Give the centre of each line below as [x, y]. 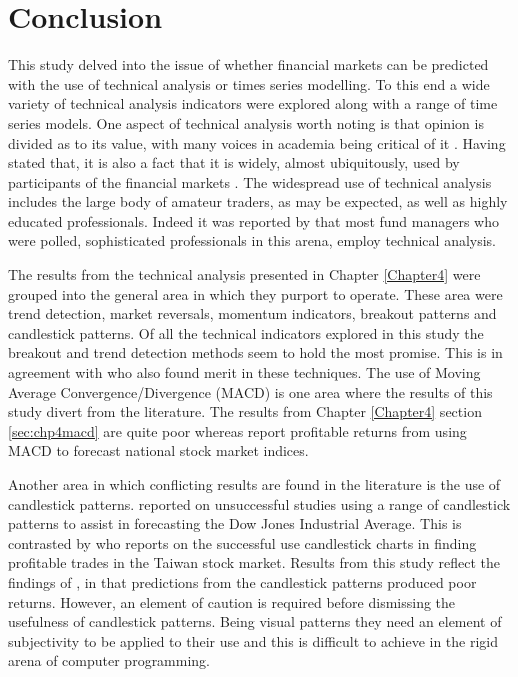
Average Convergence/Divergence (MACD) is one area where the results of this [250, 391]
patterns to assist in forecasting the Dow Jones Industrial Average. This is [235, 523]
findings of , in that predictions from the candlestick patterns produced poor [242, 581]
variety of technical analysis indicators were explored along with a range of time [253, 103]
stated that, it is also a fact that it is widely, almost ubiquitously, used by [234, 162]
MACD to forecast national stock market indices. [158, 450]
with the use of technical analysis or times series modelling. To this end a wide [249, 83]
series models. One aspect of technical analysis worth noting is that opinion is [246, 122]
